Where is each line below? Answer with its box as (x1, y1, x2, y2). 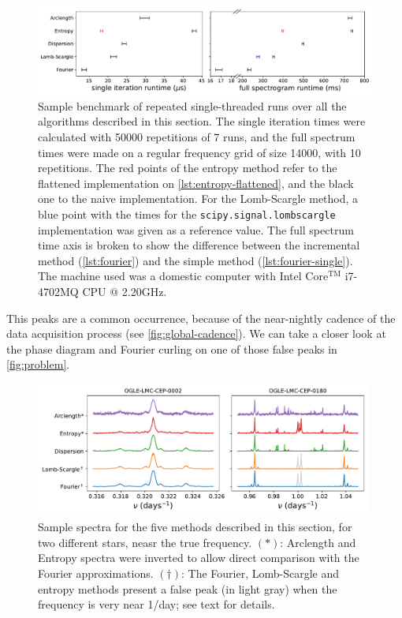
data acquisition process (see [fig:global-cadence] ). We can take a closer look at (6, 325, 386, 342)
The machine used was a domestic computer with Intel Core (38, 268, 329, 284)
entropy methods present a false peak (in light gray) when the (38, 580, 337, 597)
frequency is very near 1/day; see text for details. (38, 596, 275, 612)
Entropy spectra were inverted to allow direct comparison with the (38, 549, 359, 566)
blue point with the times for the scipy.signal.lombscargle (38, 205, 336, 222)
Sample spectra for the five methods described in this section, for (38, 519, 352, 535)
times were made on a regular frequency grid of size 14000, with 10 (38, 144, 361, 160)
